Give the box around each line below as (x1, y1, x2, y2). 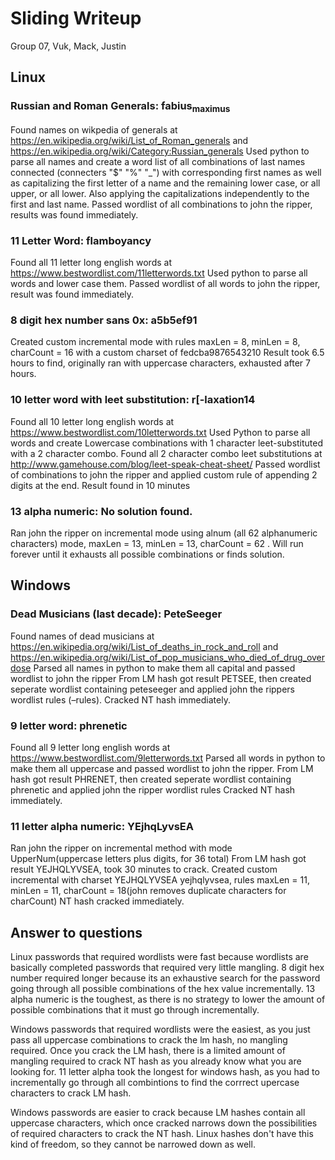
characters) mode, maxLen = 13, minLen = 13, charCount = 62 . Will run (10, 538, 304, 550)
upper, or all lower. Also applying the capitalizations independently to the (10, 187, 310, 199)
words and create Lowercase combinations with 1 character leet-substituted (10, 437, 324, 449)
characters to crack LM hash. (10, 1087, 132, 1099)
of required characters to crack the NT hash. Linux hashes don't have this (10, 1128, 314, 1140)
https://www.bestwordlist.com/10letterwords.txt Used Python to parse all (10, 426, 311, 438)
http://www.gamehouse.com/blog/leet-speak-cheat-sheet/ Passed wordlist (10, 458, 321, 470)
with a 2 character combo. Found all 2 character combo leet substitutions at (10, 447, 323, 459)
